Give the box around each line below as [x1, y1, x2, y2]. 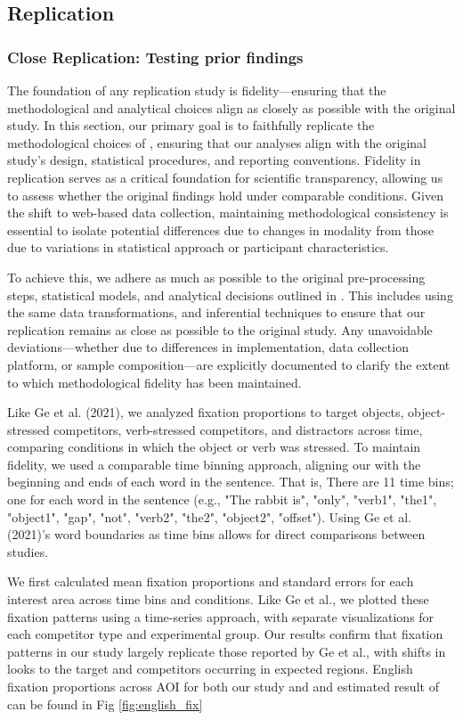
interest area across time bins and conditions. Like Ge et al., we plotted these [7, 590, 429, 609]
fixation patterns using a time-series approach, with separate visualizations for [7, 607, 435, 626]
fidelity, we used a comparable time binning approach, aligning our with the [7, 454, 421, 473]
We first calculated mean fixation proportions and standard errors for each [7, 572, 414, 591]
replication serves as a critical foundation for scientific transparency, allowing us [7, 168, 443, 186]
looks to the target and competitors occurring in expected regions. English [7, 659, 413, 678]
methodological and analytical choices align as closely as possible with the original [7, 98, 456, 117]
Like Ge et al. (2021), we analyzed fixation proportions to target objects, [7, 403, 404, 421]
